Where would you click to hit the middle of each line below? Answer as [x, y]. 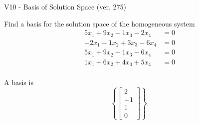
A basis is [19, 82]
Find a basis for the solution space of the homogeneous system [99, 23]
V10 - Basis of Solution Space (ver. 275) [65, 6]
